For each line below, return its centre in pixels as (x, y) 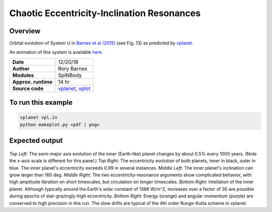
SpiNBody (70, 75)
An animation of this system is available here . (56, 52)
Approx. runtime (32, 82)
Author (21, 68)
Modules (23, 75)
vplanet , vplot (74, 88)
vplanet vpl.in (39, 118)
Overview (25, 31)
